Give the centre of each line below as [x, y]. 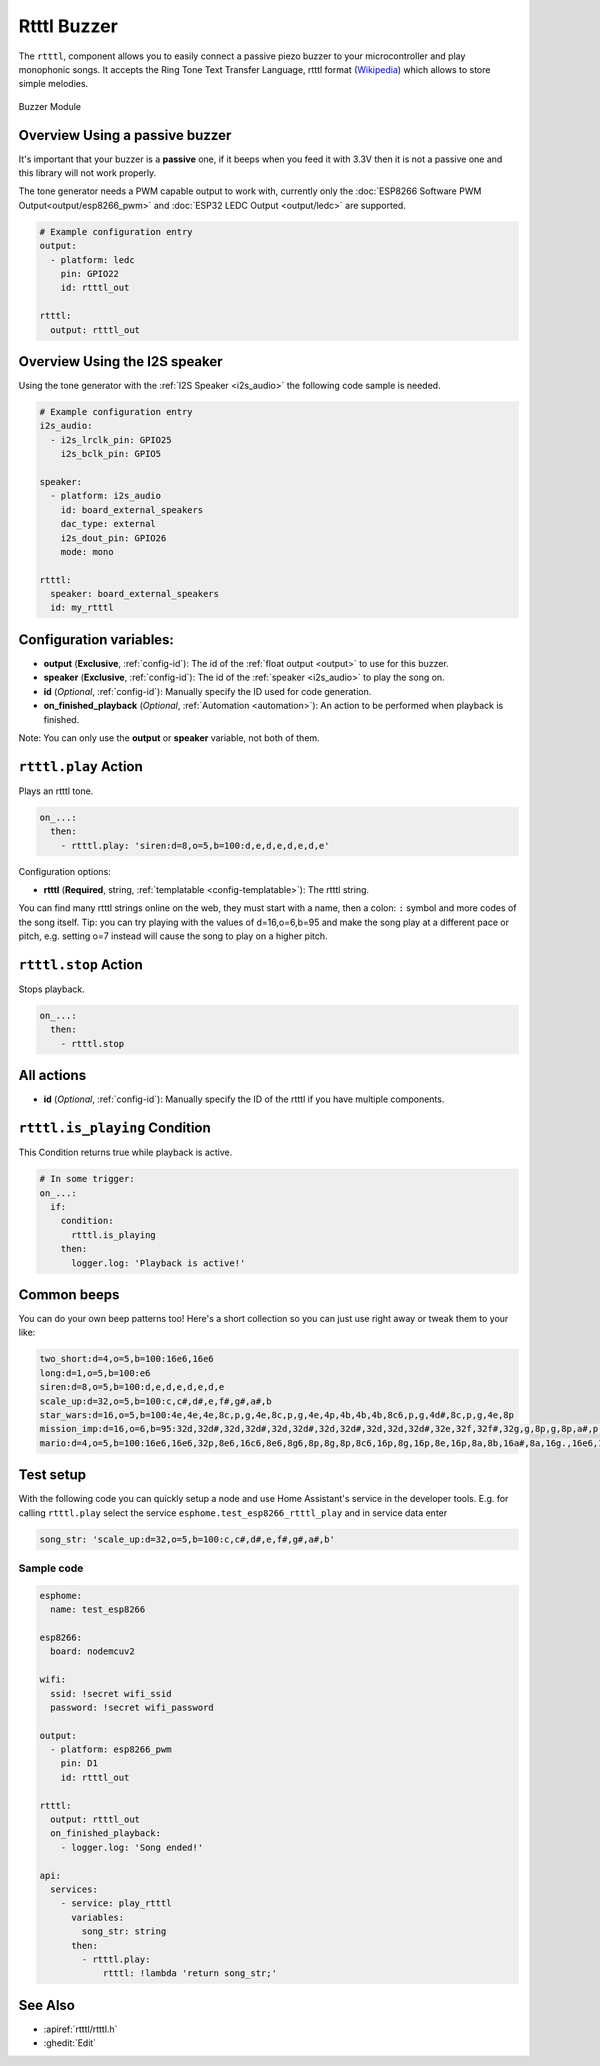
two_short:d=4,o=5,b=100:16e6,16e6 [126, 1359]
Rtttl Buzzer [68, 26]
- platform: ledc [92, 259]
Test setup [52, 1475]
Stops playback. [51, 989]
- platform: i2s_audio [106, 496]
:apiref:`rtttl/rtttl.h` [80, 2029]
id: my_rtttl [82, 608]
